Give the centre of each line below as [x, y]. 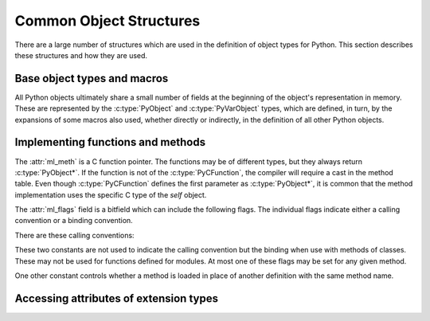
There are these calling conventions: [74, 235]
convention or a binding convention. [74, 221]
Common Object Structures [107, 21]
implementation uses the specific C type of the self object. [111, 194]
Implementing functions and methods [110, 142]
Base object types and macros [92, 78]
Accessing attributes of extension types [117, 298]
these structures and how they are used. [81, 55]
